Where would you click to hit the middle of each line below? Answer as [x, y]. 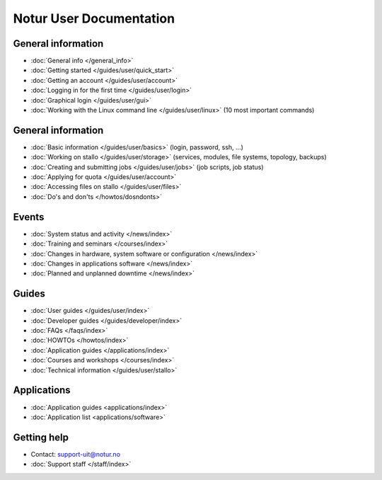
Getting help [41, 437]
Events [29, 217]
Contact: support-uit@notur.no [75, 454]
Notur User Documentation [94, 18]
